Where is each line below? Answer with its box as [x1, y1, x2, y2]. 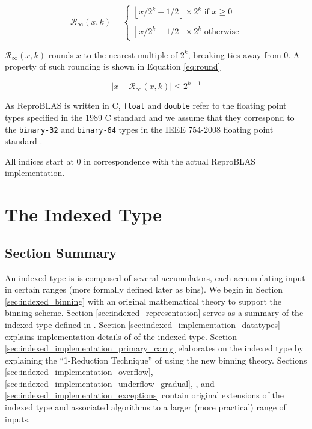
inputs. [5, 412, 31, 425]
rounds [48, 48, 74, 61]
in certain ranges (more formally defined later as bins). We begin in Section [5, 283, 283, 296]
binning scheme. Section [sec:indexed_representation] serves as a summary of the [5, 306, 304, 319]
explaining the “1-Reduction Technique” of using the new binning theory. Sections [5, 353, 307, 366]
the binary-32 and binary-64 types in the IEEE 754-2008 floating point [5, 123, 274, 135]
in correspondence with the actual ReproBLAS [84, 154, 256, 167]
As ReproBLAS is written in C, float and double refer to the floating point [5, 99, 287, 112]
